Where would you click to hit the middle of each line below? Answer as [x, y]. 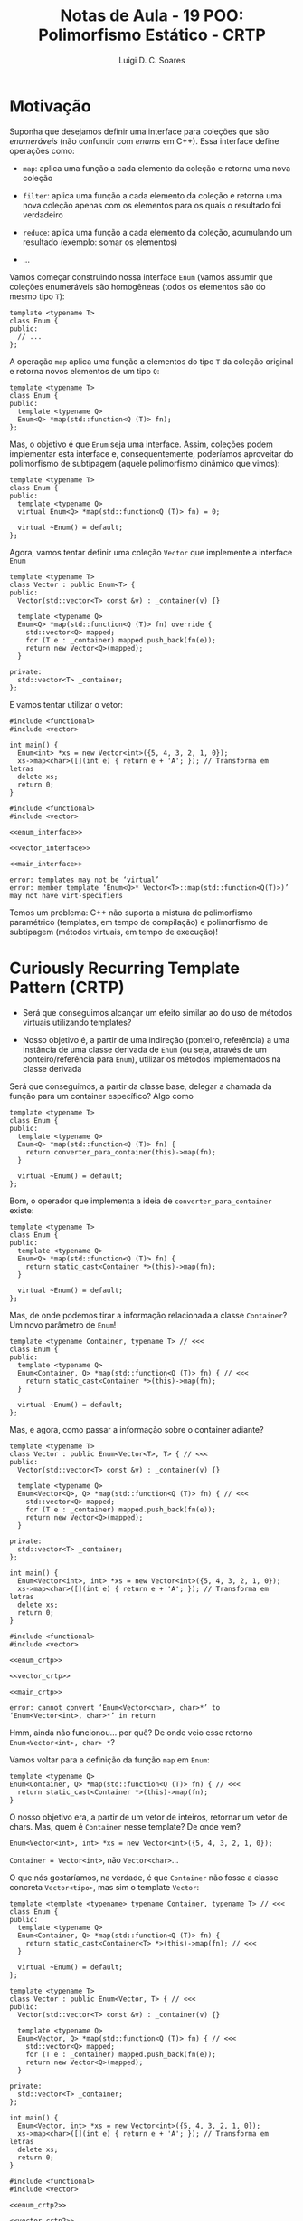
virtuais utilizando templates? [77, 1022]
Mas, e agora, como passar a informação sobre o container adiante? [137, 1429]
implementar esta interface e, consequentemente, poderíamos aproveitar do [151, 453]
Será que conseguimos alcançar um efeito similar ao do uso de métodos [157, 1012]
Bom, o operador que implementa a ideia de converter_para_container [141, 1201]
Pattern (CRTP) [67, 987]
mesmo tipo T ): [37, 296]
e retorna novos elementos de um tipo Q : [85, 371]
